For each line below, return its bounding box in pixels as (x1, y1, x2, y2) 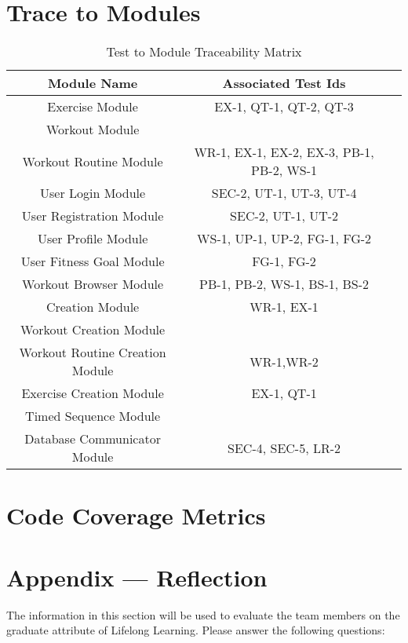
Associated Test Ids (222, 74, 346, 93)
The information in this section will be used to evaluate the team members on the (6, 606, 400, 623)
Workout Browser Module (22, 275, 164, 294)
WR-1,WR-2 (250, 352, 319, 371)
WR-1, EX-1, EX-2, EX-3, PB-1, (194, 143, 374, 162)
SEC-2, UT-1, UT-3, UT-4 (211, 184, 357, 203)
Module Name (47, 74, 138, 93)
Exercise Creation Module (21, 384, 164, 403)
